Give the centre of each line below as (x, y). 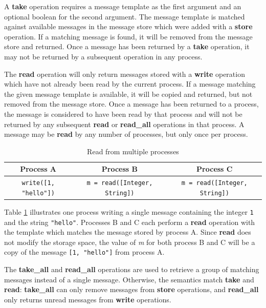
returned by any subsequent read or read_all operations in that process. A (124, 124)
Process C (215, 169)
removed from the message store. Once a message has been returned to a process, (131, 104)
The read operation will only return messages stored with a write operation (125, 74)
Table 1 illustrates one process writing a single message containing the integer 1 (129, 211)
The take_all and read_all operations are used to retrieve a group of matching (132, 269)
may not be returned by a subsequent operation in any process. (103, 56)
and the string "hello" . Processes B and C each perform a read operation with (130, 222)
